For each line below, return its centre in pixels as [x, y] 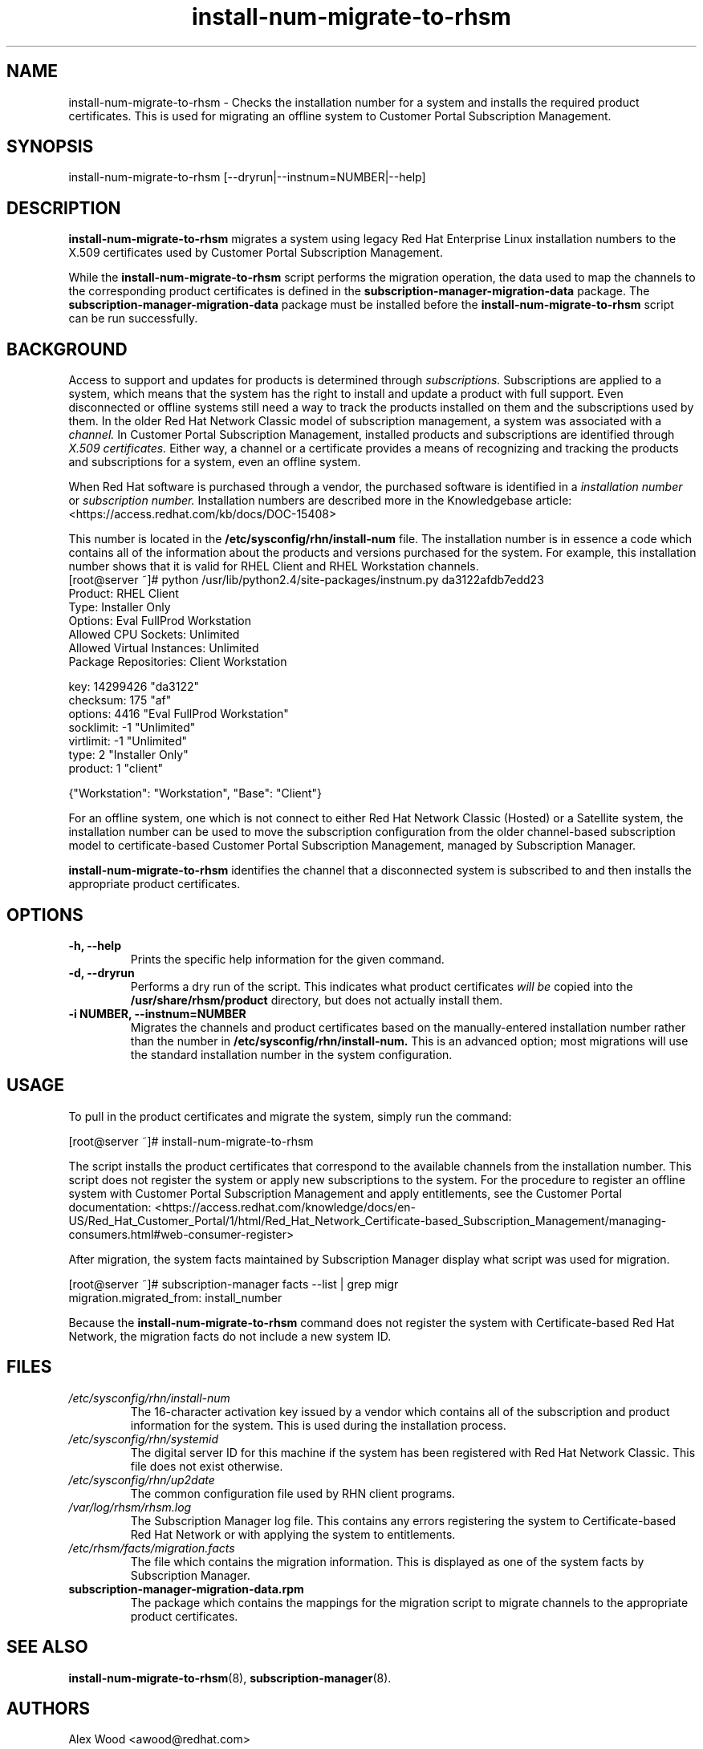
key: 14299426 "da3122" [134, 687]
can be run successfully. [133, 319]
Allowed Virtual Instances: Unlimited [164, 648]
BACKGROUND [67, 349]
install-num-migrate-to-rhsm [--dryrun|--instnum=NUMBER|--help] [247, 177]
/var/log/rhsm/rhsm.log [130, 1507]
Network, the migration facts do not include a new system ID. [230, 1336]
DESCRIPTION [64, 208]
